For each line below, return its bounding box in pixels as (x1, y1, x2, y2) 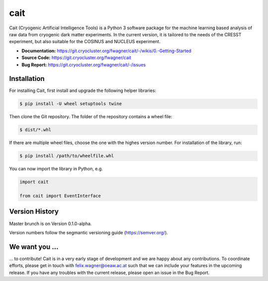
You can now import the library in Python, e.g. (9, 166, 103, 172)
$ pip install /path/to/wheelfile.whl (19, 153, 114, 159)
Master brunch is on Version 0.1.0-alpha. (9, 220, 92, 226)
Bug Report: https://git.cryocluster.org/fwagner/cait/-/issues (21, 62, 146, 68)
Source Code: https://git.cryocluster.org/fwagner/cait (21, 55, 132, 61)
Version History (9, 208, 59, 216)
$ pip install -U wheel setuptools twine (19, 101, 122, 107)
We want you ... (9, 242, 59, 251)
